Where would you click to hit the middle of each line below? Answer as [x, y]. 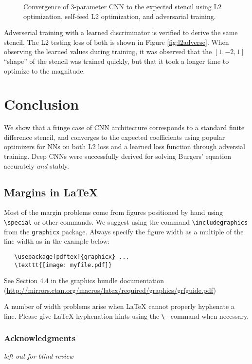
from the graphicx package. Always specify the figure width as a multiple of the [124, 231]
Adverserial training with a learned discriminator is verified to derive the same [121, 32]
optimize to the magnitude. [45, 70]
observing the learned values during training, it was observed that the [108, 51]
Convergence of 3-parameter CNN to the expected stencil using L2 [123, 6]
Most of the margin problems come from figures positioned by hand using [114, 212]
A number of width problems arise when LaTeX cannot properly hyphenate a [119, 306]
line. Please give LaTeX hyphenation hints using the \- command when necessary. [126, 316]
